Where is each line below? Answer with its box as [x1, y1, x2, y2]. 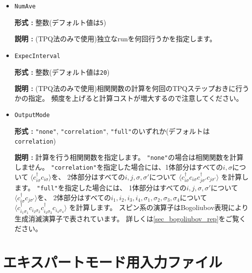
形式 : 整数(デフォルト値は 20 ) [14, 66, 110, 77]
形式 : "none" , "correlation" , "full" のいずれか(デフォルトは [14, 126, 210, 136]
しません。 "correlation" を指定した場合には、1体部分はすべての [14, 162, 223, 172]
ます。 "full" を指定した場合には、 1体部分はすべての [14, 182, 187, 193]
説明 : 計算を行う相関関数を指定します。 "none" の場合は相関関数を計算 [14, 152, 244, 162]
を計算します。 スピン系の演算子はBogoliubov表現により [69, 202, 249, 212]
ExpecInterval [14, 52, 60, 60]
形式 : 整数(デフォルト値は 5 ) [14, 17, 106, 27]
